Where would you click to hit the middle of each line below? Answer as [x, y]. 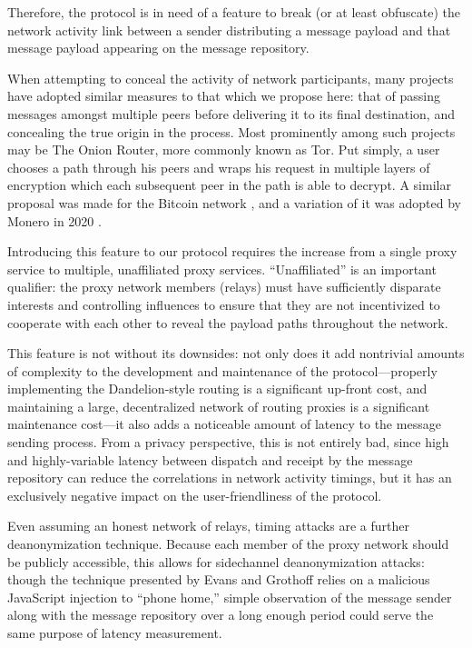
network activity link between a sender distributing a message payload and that [229, 30]
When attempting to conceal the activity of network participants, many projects [231, 78]
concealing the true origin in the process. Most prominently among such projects [231, 131]
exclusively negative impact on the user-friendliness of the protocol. [195, 495]
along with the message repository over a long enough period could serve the [221, 615]
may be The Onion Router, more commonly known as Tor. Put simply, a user [224, 150]
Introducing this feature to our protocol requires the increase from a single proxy [232, 251]
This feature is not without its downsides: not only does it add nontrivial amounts [236, 353]
